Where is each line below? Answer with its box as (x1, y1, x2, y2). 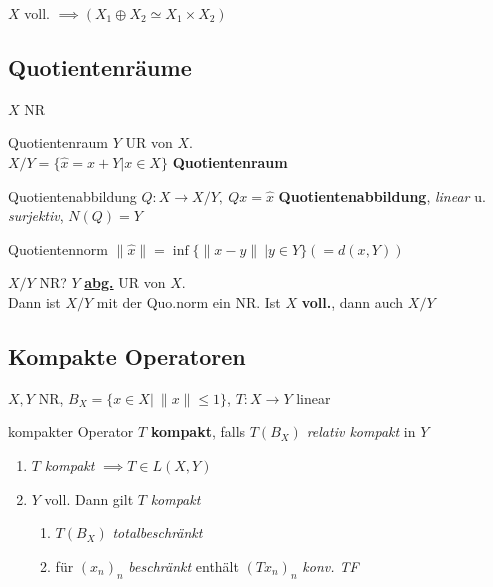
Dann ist (8, 291, 61, 312)
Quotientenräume (8, 51, 192, 82)
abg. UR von (84, 272, 166, 293)
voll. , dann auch (301, 291, 404, 312)
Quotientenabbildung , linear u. (278, 185, 486, 206)
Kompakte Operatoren (8, 340, 246, 371)
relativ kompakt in (306, 421, 416, 442)
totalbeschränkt (112, 522, 203, 543)
